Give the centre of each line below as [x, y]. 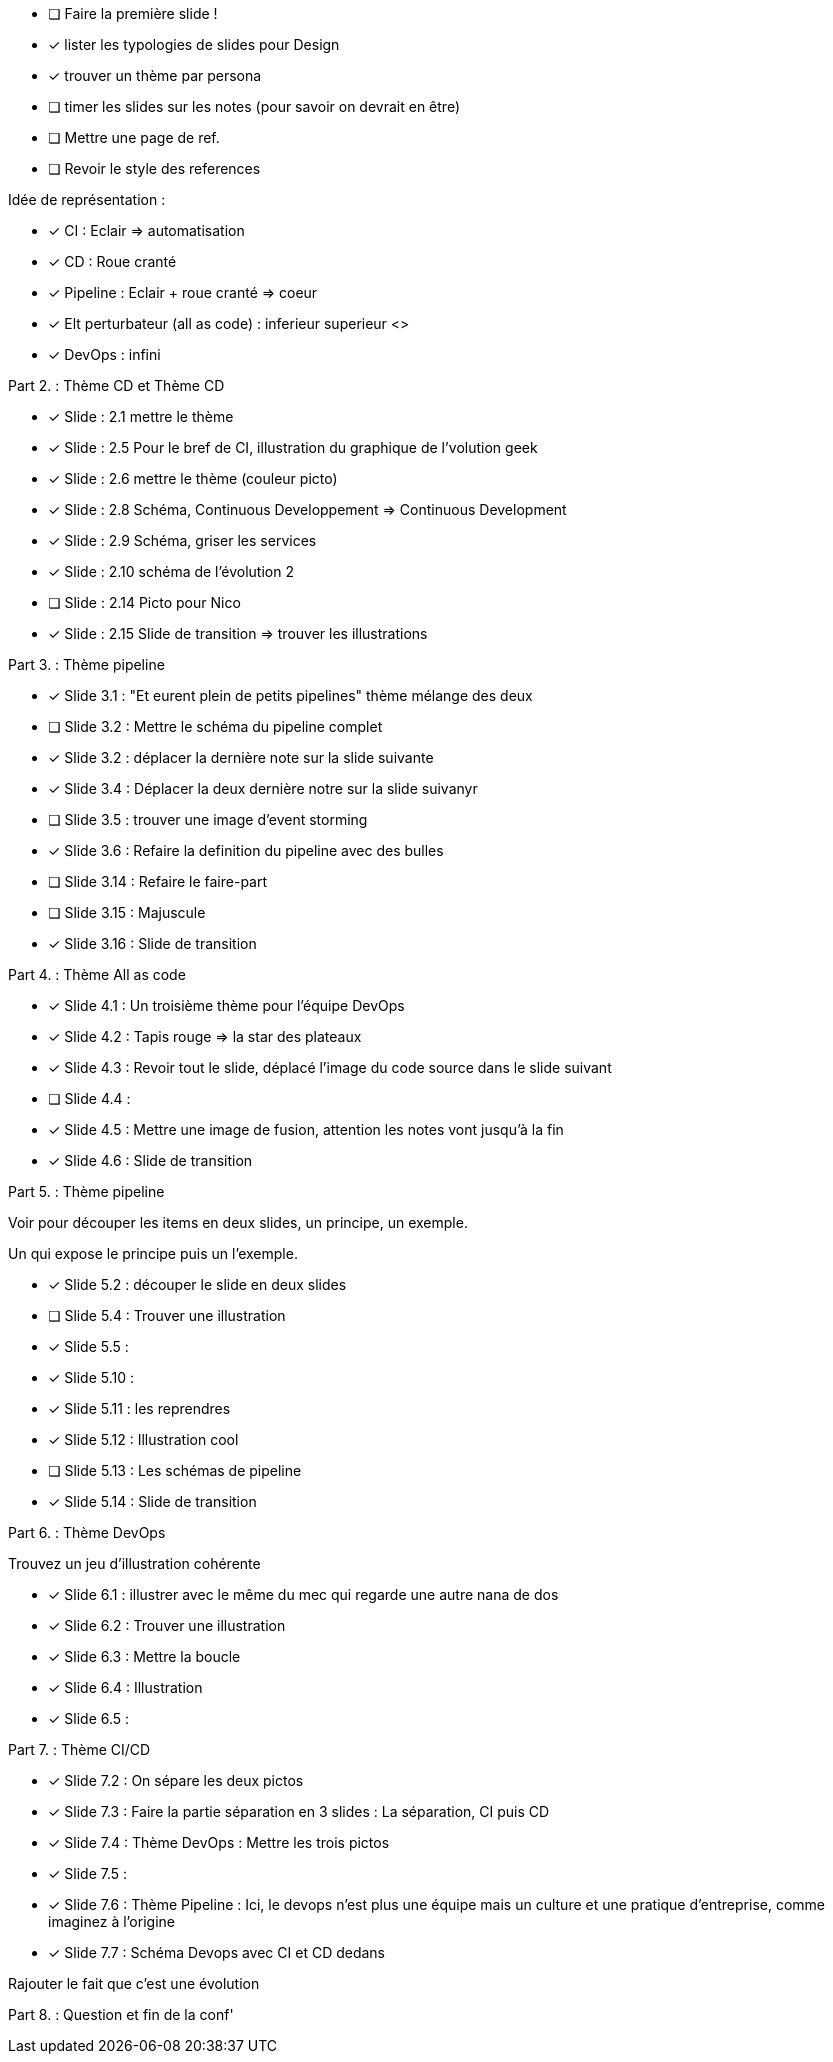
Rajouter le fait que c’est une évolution [134, 1983]
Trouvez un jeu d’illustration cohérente [134, 1563]
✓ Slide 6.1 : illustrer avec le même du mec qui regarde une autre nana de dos [303, 1594]
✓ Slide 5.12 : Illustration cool [143, 1439]
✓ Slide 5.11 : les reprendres [139, 1408]
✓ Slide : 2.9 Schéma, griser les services [182, 540]
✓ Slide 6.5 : [89, 1718]
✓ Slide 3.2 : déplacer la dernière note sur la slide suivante [241, 757]
